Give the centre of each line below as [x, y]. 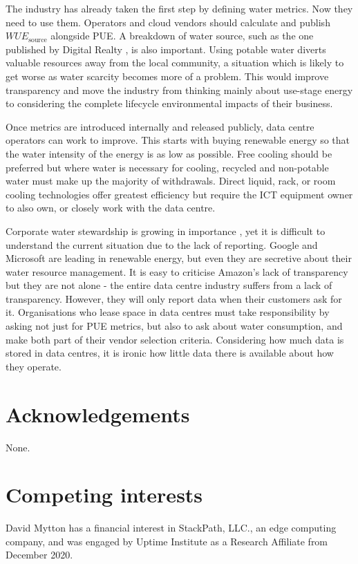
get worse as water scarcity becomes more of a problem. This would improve [167, 76]
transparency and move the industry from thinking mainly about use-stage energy [179, 90]
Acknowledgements [98, 414]
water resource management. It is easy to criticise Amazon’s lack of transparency [177, 271]
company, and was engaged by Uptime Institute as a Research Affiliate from [167, 541]
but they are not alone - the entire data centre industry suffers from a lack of [169, 285]
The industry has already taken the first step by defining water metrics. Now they [179, 8]
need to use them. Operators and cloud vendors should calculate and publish [168, 22]
